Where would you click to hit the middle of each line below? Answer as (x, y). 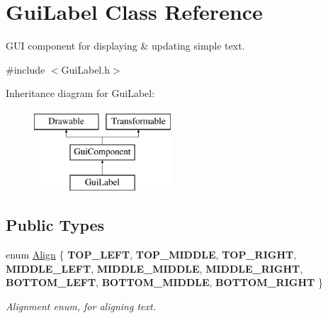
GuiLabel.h (85, 69)
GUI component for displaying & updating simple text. (125, 46)
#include (26, 69)
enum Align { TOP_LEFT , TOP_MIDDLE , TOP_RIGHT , (151, 255)
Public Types (55, 225)
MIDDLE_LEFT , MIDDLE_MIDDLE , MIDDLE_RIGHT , (154, 268)
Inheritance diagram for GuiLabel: (80, 93)
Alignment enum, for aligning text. (81, 306)
